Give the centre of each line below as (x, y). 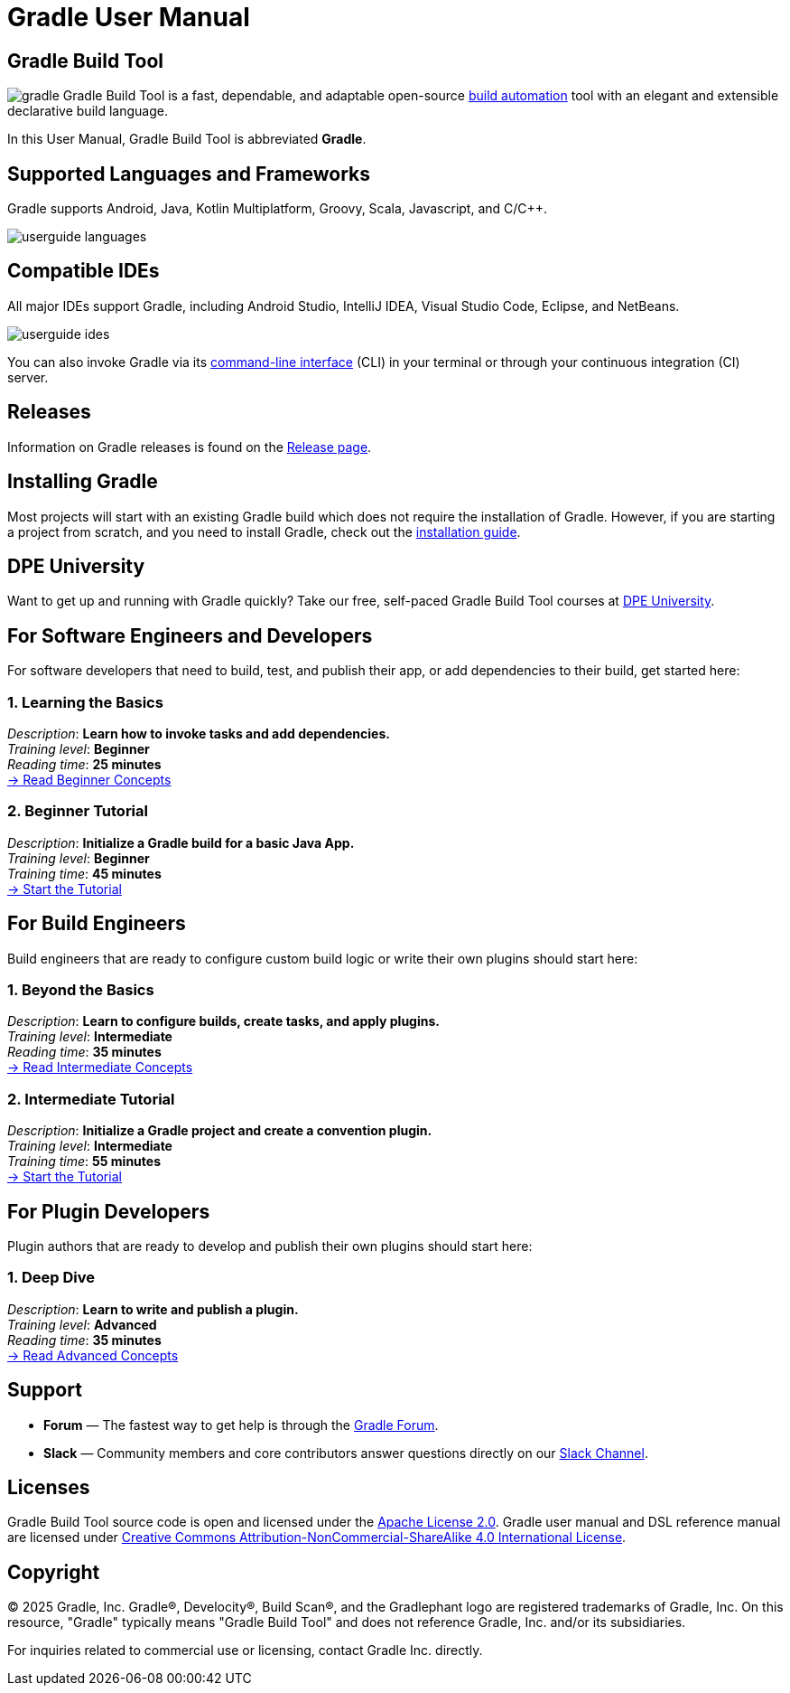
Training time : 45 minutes (84, 873)
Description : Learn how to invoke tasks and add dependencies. (199, 733)
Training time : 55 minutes (84, 1162)
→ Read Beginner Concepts (89, 779)
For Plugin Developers (109, 1211)
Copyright (54, 1572)
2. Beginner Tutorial (78, 811)
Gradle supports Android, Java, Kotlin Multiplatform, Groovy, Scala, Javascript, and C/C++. (278, 209)
